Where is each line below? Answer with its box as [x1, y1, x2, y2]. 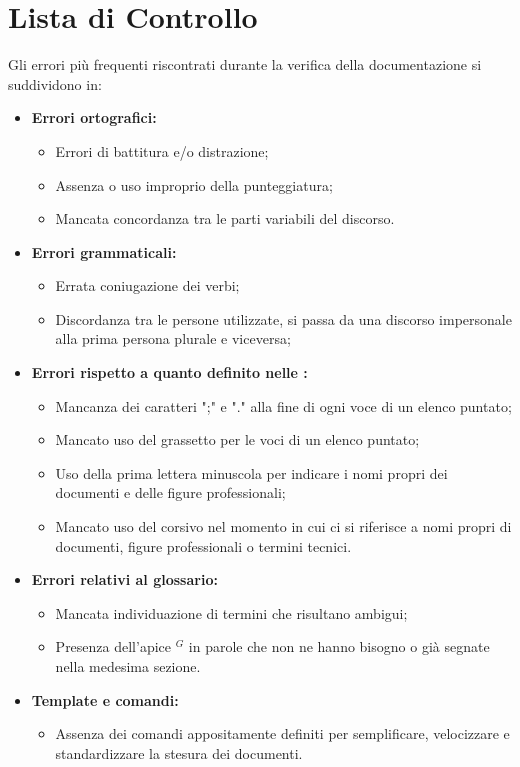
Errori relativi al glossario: [31, 569, 218, 590]
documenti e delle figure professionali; [55, 482, 286, 503]
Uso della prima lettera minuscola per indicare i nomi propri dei [55, 462, 448, 483]
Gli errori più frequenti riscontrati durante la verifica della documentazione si [8, 54, 482, 75]
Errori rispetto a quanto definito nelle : [31, 362, 308, 383]
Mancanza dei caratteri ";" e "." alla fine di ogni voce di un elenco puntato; [55, 395, 512, 416]
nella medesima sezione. [55, 656, 201, 676]
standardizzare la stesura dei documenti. [55, 742, 303, 763]
